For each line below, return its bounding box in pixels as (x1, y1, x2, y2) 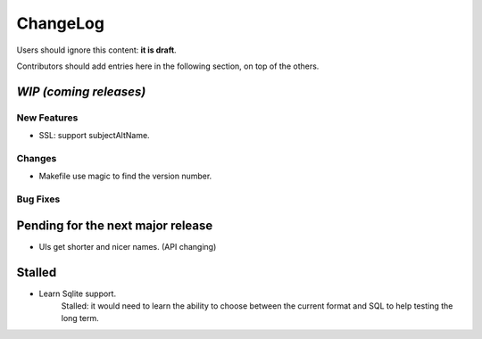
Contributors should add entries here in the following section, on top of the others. (16, 61, 320, 71)
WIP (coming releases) (16, 84, 146, 99)
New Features (16, 112, 79, 124)
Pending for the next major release (16, 218, 213, 233)
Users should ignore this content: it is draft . (16, 45, 178, 55)
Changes (16, 152, 57, 164)
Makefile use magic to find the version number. (38, 170, 212, 182)
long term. (61, 313, 99, 324)
